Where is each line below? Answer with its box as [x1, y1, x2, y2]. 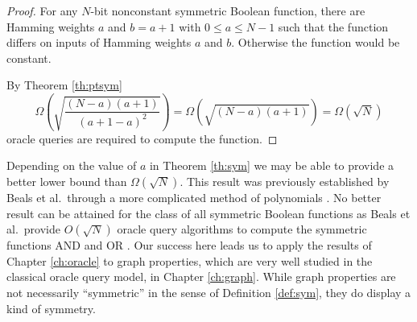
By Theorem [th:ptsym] [6, 76, 122, 93]
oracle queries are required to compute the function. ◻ [6, 130, 278, 147]
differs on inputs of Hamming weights [6, 34, 192, 51]
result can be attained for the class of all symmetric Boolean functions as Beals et [6, 204, 411, 221]
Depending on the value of [6, 157, 137, 174]
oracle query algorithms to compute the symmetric [117, 221, 367, 237]
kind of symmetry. [6, 299, 96, 316]
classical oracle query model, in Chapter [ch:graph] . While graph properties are [6, 268, 396, 285]
